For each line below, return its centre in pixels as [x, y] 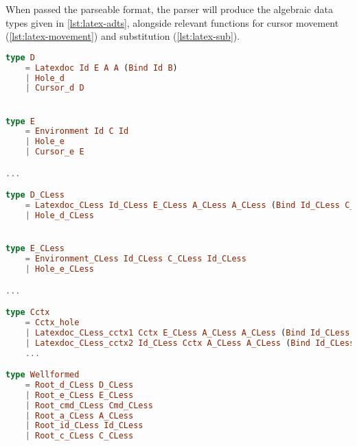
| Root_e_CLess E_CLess [79, 395]
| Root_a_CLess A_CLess [79, 415]
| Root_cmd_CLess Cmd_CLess [89, 405]
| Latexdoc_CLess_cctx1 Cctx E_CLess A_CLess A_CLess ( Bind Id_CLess [187, 332]
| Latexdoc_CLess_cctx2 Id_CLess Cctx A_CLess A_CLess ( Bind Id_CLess [190, 343]
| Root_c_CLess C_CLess [79, 436]
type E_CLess [35, 249]
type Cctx [28, 313]
